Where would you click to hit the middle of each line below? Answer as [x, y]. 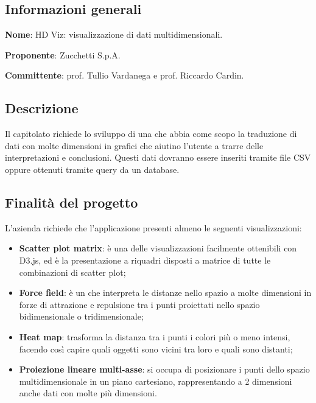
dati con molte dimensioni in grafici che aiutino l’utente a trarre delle [134, 145]
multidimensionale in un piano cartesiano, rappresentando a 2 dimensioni [156, 381]
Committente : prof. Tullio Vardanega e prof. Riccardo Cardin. [125, 75]
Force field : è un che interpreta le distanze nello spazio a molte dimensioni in [165, 293]
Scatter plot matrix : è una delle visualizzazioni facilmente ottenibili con [158, 248]
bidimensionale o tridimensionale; [81, 316]
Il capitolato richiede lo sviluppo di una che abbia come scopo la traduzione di [151, 134]
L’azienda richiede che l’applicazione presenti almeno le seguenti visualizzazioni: [153, 227]
